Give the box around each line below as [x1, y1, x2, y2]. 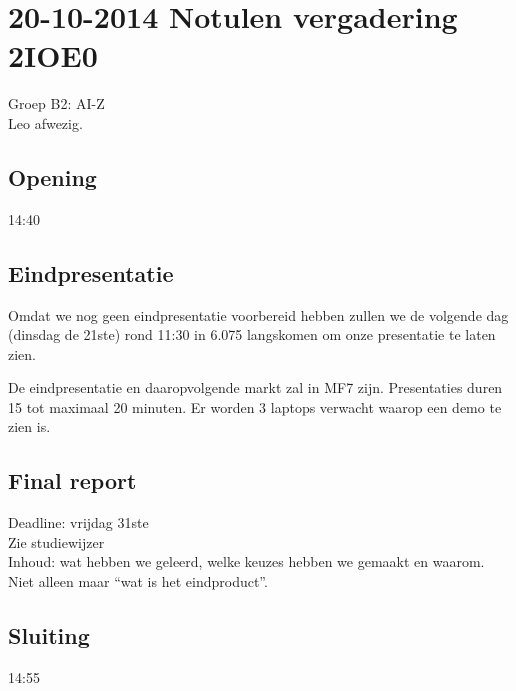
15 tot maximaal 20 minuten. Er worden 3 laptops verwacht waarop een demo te [8, 396, 502, 417]
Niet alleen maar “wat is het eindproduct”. [8, 571, 268, 592]
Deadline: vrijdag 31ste [8, 512, 149, 533]
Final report [8, 465, 137, 496]
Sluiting [8, 620, 90, 651]
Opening [8, 161, 97, 192]
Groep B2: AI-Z [8, 93, 105, 114]
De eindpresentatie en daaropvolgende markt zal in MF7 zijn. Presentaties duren [8, 377, 503, 398]
